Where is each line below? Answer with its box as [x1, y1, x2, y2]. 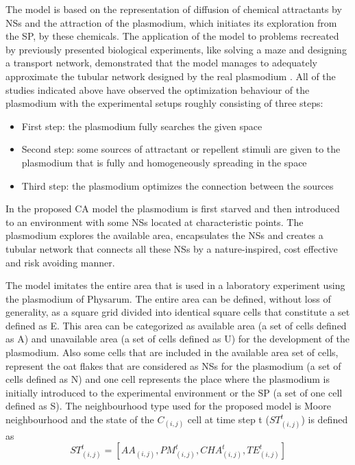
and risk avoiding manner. [5, 255, 115, 269]
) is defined [301, 412, 348, 427]
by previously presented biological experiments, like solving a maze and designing [5, 42, 347, 56]
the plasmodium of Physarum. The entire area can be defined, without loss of [5, 291, 331, 305]
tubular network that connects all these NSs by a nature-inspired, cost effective [5, 241, 338, 255]
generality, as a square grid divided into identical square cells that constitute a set [5, 305, 350, 319]
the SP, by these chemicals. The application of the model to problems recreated [5, 29, 339, 43]
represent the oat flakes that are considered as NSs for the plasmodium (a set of [5, 358, 341, 373]
